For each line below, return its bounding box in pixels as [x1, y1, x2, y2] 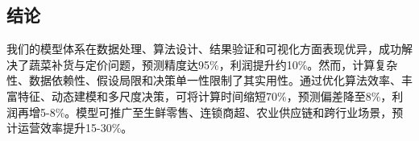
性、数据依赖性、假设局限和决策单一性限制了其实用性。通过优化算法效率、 [6, 72, 401, 89]
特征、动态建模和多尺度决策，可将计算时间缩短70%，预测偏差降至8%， [17, 87, 392, 104]
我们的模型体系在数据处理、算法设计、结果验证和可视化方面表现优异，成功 [6, 40, 401, 57]
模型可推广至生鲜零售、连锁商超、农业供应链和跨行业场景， [76, 103, 392, 120]
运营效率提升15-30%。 [17, 119, 133, 136]
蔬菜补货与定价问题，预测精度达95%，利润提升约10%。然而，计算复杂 [28, 56, 398, 73]
